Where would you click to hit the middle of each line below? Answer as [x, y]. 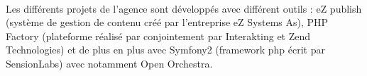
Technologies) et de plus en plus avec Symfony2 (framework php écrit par [165, 50]
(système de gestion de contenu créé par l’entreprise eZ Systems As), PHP [167, 22]
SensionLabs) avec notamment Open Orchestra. [109, 63]
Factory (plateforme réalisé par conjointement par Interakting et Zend [158, 36]
